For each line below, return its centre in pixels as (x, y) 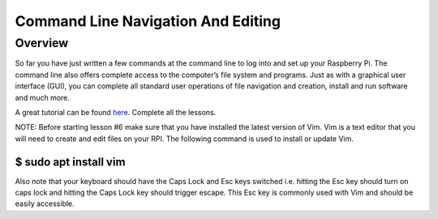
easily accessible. (45, 204)
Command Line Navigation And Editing (148, 21)
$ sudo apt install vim (70, 162)
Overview (42, 43)
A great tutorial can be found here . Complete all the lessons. (116, 112)
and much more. (43, 97)
